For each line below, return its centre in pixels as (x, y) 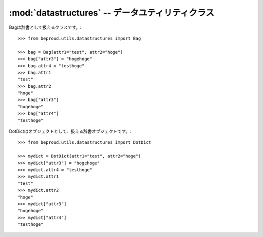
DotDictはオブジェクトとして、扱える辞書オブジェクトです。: (70, 131)
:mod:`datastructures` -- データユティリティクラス (112, 13)
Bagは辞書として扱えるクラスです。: (45, 27)
